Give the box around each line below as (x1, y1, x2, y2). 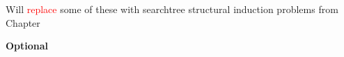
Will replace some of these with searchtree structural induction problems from (6, 2, 338, 16)
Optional (6, 38, 49, 53)
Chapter (6, 15, 40, 30)
